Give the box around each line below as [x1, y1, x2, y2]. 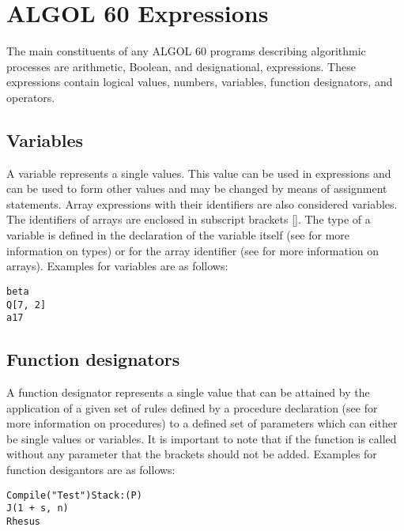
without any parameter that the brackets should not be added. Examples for [6, 446, 377, 462]
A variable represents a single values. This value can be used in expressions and [6, 164, 391, 181]
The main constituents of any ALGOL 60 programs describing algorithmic [6, 43, 366, 59]
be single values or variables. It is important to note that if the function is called [6, 430, 397, 446]
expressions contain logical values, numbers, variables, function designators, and [6, 73, 393, 90]
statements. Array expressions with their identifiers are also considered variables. [6, 195, 398, 212]
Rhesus [6, 515, 40, 527]
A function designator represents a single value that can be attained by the [6, 384, 370, 401]
